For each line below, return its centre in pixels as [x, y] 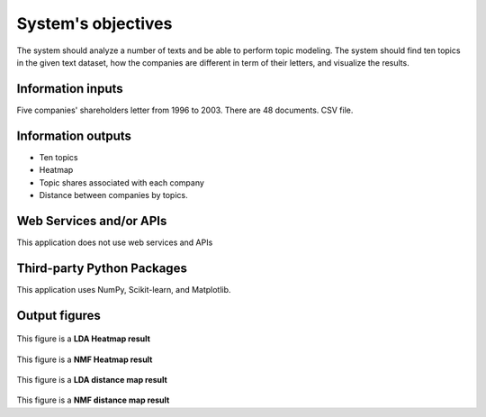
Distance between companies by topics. [113, 195]
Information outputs [74, 136]
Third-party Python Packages [102, 268]
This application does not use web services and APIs [115, 242]
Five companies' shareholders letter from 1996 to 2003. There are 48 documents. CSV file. [185, 110]
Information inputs [70, 89]
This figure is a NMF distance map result [93, 400]
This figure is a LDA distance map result [92, 379]
